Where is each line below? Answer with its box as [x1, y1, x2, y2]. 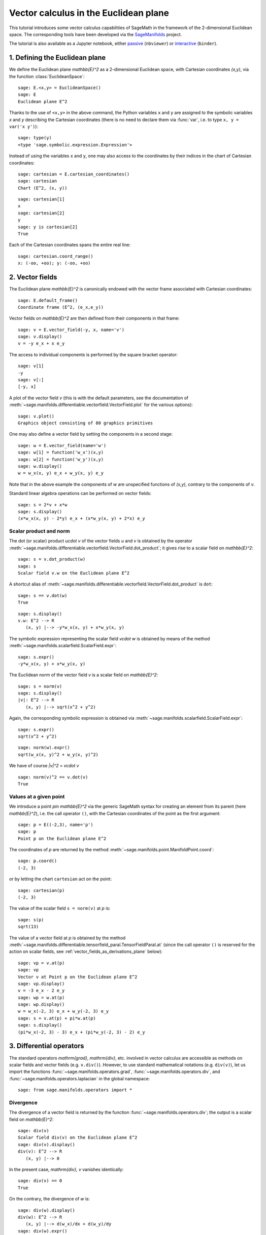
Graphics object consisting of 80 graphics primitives [18, 420, 153, 426]
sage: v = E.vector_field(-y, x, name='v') [18, 327, 125, 332]
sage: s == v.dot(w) [18, 593, 67, 598]
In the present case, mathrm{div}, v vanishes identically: [9, 1166, 124, 1172]
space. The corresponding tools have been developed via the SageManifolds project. [9, 31, 182, 37]
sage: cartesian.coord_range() [18, 253, 94, 259]
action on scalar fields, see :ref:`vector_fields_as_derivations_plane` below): [9, 948, 163, 954]
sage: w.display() [18, 463, 63, 469]
